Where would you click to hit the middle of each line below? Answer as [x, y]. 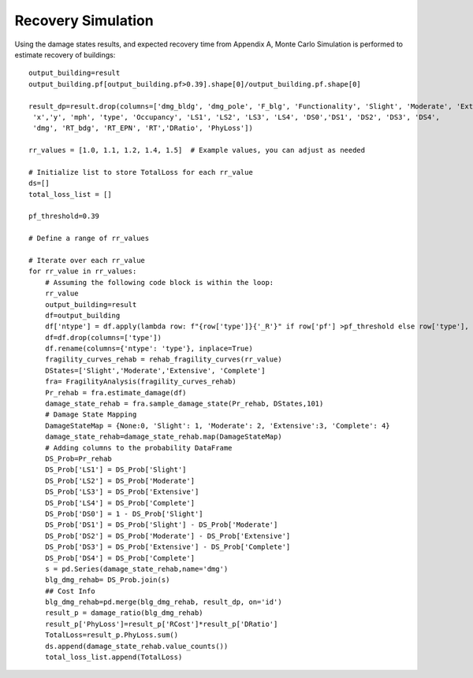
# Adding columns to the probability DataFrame [138, 448]
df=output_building [82, 315]
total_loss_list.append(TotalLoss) [114, 657]
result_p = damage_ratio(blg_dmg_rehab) [124, 613]
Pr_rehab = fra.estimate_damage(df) [115, 393]
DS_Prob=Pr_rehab [78, 459]
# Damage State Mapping [91, 415]
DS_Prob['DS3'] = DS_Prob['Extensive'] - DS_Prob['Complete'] [168, 547]
